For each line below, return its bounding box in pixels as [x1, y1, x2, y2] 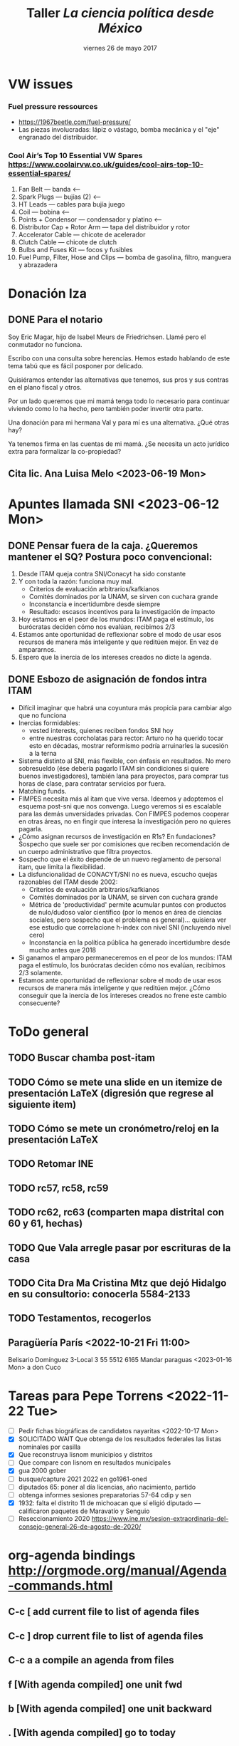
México [97, 20, 143, 36]
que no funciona [18, 711, 67, 719]
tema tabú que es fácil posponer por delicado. [8, 361, 144, 370]
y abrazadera [18, 260, 58, 269]
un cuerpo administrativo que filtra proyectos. [18, 847, 153, 856]
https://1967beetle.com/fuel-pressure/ [18, 118, 131, 126]
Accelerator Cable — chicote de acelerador [18, 230, 146, 239]
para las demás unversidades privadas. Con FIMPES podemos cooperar [18, 809, 230, 818]
